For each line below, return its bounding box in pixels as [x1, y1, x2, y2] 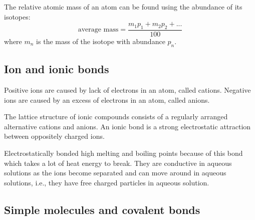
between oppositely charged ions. [4, 131, 105, 141]
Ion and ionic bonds [4, 61, 109, 77]
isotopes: [4, 11, 31, 22]
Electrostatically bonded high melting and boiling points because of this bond [4, 147, 243, 158]
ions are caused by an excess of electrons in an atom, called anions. [4, 94, 210, 105]
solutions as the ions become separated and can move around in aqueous [4, 167, 226, 178]
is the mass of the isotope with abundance [36, 36, 165, 47]
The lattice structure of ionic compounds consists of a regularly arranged [4, 111, 228, 122]
